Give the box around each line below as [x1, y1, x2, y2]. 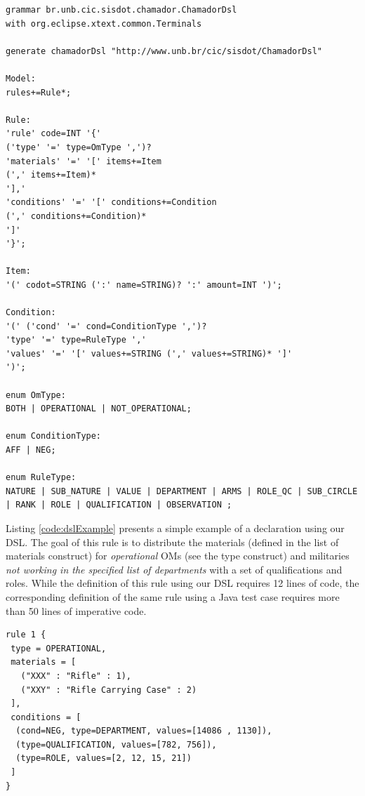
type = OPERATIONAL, [11, 643, 107, 654]
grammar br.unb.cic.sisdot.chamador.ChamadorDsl [6, 5, 237, 15]
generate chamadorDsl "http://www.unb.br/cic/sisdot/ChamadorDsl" [6, 46, 323, 56]
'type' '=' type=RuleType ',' [6, 335, 147, 345]
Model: [6, 73, 36, 84]
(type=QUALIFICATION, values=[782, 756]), [15, 739, 217, 750]
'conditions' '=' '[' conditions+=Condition [6, 197, 217, 208]
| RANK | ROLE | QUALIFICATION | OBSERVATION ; [6, 500, 232, 510]
